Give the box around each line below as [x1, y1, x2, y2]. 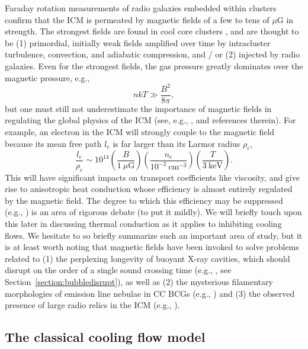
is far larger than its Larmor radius [113, 137, 240, 149]
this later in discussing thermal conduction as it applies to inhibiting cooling [5, 217, 282, 230]
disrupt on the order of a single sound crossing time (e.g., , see [5, 264, 232, 276]
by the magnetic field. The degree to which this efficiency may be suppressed [5, 194, 283, 206]
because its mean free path [5, 137, 102, 149]
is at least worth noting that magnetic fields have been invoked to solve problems [5, 241, 299, 253]
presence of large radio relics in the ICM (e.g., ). [5, 299, 180, 311]
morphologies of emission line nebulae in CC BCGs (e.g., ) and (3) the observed [5, 287, 295, 299]
